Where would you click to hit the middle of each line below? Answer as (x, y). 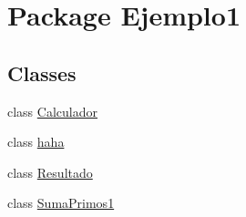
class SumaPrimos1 (61, 203)
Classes (42, 72)
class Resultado (50, 172)
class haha (36, 142)
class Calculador (52, 111)
